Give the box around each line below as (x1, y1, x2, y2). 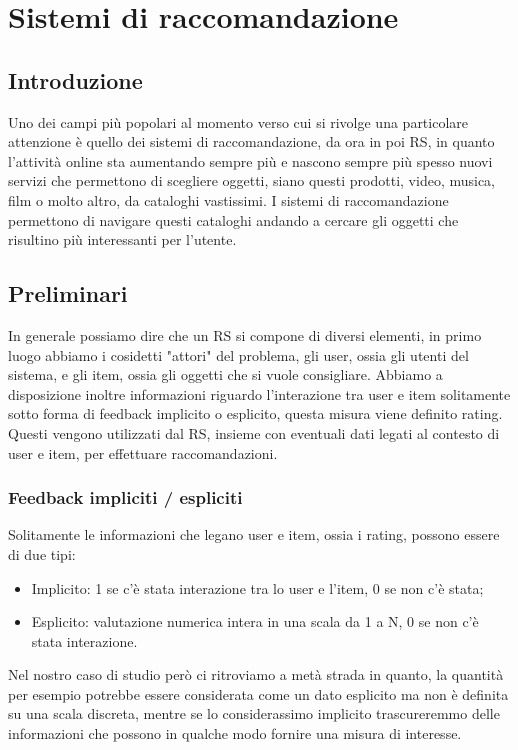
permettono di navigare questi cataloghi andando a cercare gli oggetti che (8, 209, 459, 230)
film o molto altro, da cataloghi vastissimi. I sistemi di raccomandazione (8, 189, 449, 210)
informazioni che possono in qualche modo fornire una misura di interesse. (8, 723, 462, 744)
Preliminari (8, 278, 128, 309)
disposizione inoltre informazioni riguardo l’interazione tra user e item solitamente (8, 383, 511, 404)
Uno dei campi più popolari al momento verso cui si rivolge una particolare (8, 111, 469, 132)
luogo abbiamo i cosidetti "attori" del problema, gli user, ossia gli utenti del (8, 344, 469, 365)
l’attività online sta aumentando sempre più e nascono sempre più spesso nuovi (8, 150, 493, 171)
